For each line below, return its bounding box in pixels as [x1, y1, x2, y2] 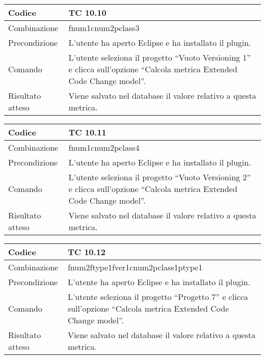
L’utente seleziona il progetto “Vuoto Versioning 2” [68, 171, 251, 183]
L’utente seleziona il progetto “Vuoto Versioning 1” [68, 51, 251, 63]
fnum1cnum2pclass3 [68, 22, 140, 34]
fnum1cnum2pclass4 [68, 142, 140, 153]
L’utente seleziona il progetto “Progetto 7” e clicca [67, 291, 248, 302]
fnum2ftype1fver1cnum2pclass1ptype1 [67, 261, 203, 273]
